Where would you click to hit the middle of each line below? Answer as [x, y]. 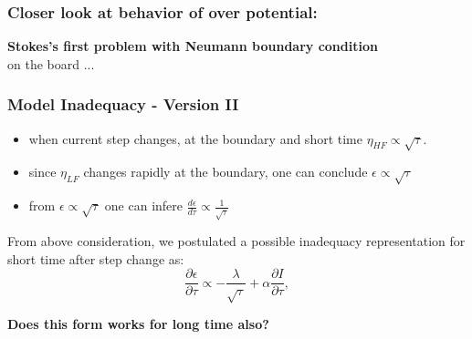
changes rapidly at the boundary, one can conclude [226, 172]
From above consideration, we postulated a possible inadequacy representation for [236, 241]
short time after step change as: [96, 258]
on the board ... [51, 63]
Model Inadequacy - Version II [123, 104]
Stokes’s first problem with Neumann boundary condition [193, 46]
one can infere [144, 205]
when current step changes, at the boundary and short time [195, 138]
